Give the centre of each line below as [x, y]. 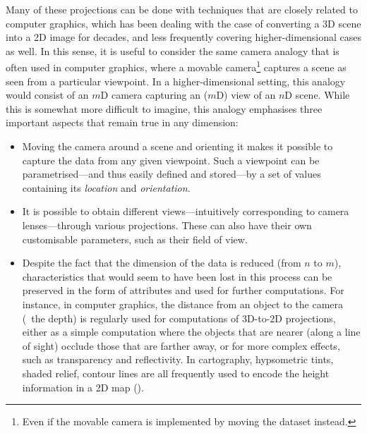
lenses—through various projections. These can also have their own [167, 225]
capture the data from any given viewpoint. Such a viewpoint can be [171, 160]
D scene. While [317, 95]
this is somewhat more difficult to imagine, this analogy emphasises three [164, 108]
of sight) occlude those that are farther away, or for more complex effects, [181, 345]
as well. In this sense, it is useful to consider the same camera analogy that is [173, 50]
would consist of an [47, 95]
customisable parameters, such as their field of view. [135, 239]
